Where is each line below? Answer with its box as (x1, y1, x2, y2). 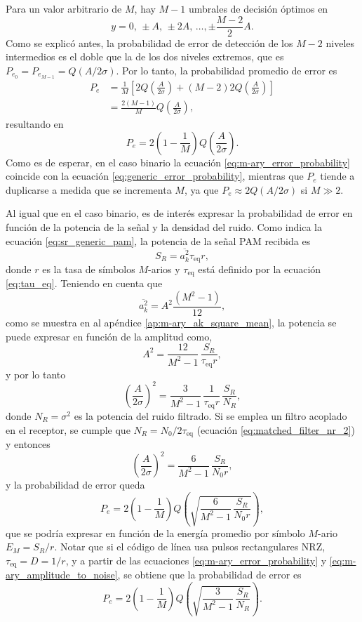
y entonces (6, 436, 51, 451)
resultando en (6, 117, 64, 131)
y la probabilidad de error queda (6, 477, 145, 492)
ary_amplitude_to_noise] (6, 567, 118, 582)
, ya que (184, 182, 219, 197)
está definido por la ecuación (198, 261, 321, 276)
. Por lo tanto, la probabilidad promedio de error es (116, 62, 337, 77)
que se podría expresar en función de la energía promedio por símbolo (6, 525, 305, 540)
